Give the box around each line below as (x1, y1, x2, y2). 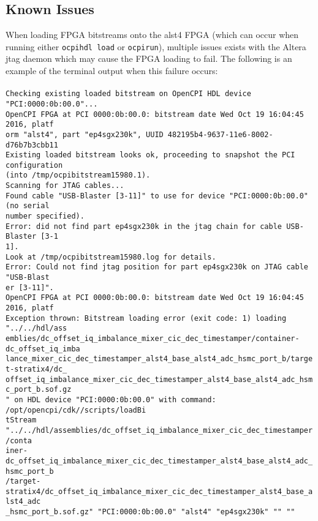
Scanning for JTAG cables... (6, 181, 124, 190)
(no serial (6, 201, 50, 211)
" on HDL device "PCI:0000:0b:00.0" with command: (6, 395, 216, 404)
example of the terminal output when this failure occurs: (6, 64, 218, 77)
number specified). (6, 212, 85, 221)
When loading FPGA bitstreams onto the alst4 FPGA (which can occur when (6, 28, 299, 41)
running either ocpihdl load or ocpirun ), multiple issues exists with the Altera (6, 40, 306, 53)
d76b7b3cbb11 (6, 140, 58, 149)
